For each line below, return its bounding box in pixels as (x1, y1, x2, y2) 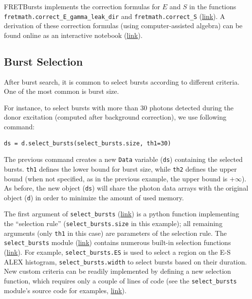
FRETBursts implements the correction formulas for (4, 1, 160, 11)
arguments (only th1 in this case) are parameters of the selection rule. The (4, 228, 227, 238)
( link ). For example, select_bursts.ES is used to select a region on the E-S (4, 247, 231, 257)
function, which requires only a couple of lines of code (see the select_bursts (4, 275, 237, 285)
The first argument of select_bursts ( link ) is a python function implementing (4, 209, 239, 219)
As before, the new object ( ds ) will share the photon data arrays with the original (4, 183, 249, 193)
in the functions (189, 1, 236, 11)
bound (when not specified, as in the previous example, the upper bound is (4, 173, 228, 183)
